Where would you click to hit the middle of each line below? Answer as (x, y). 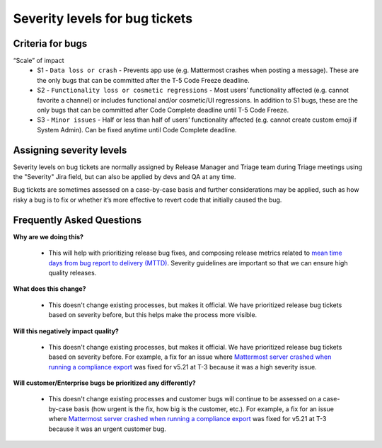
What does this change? (50, 289)
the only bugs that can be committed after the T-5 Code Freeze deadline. (144, 80)
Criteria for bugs (50, 44)
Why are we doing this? (48, 236)
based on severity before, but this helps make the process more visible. (153, 315)
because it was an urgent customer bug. (107, 429)
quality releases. (73, 272)
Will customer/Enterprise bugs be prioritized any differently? (104, 383)
